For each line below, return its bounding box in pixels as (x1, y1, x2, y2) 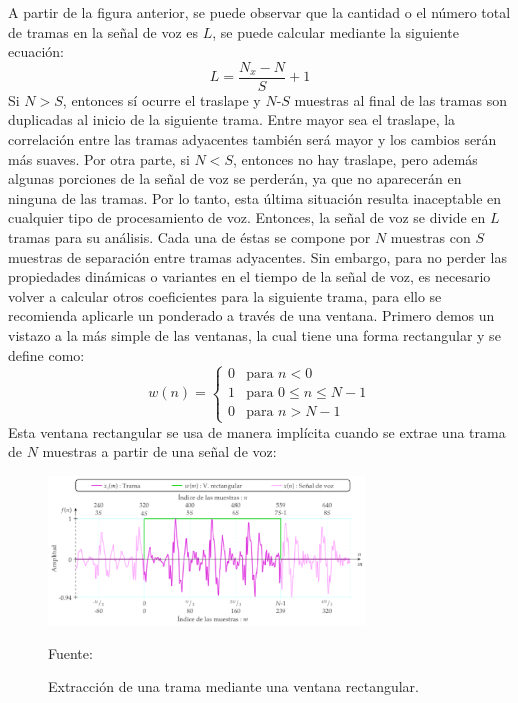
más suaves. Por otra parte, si (8, 148, 190, 169)
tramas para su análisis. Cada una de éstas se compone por (8, 227, 371, 247)
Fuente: (48, 642, 93, 663)
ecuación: (8, 41, 64, 62)
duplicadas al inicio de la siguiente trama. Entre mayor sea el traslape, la (8, 109, 456, 130)
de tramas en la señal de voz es (8, 21, 198, 42)
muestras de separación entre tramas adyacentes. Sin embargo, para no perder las (8, 246, 507, 267)
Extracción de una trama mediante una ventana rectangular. (48, 676, 419, 697)
